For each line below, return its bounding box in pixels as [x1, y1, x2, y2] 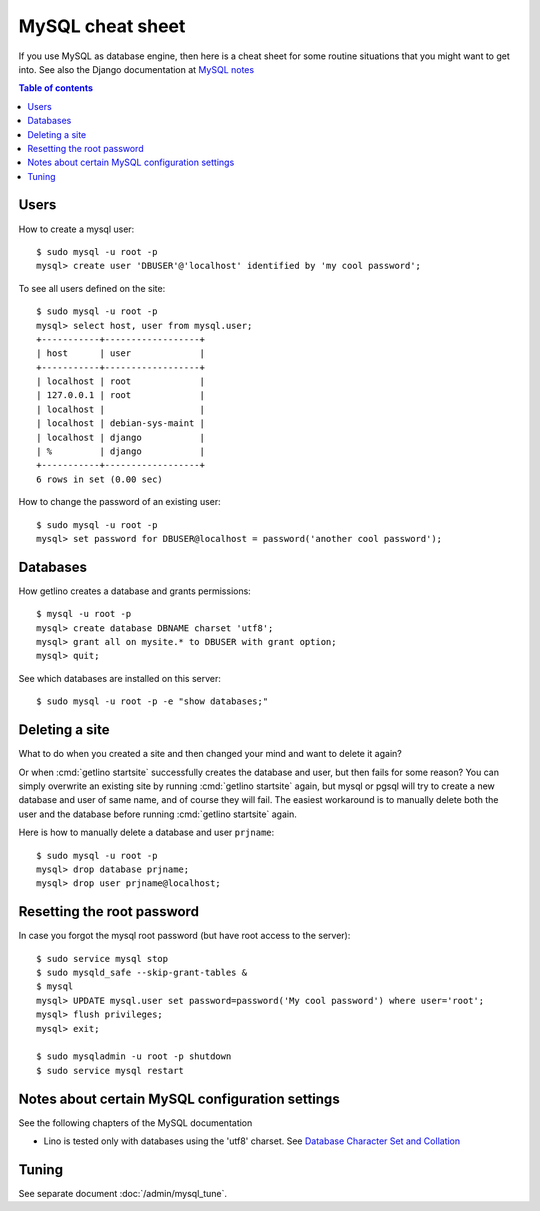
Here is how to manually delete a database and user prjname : [18, 826, 275, 839]
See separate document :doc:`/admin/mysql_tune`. [18, 1187, 228, 1199]
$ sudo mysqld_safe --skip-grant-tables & [36, 966, 248, 978]
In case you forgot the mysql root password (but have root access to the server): [18, 930, 351, 942]
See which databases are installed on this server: [18, 672, 222, 684]
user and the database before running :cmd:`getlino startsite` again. [18, 808, 297, 820]
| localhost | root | [36, 376, 205, 387]
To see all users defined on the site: [18, 282, 166, 294]
